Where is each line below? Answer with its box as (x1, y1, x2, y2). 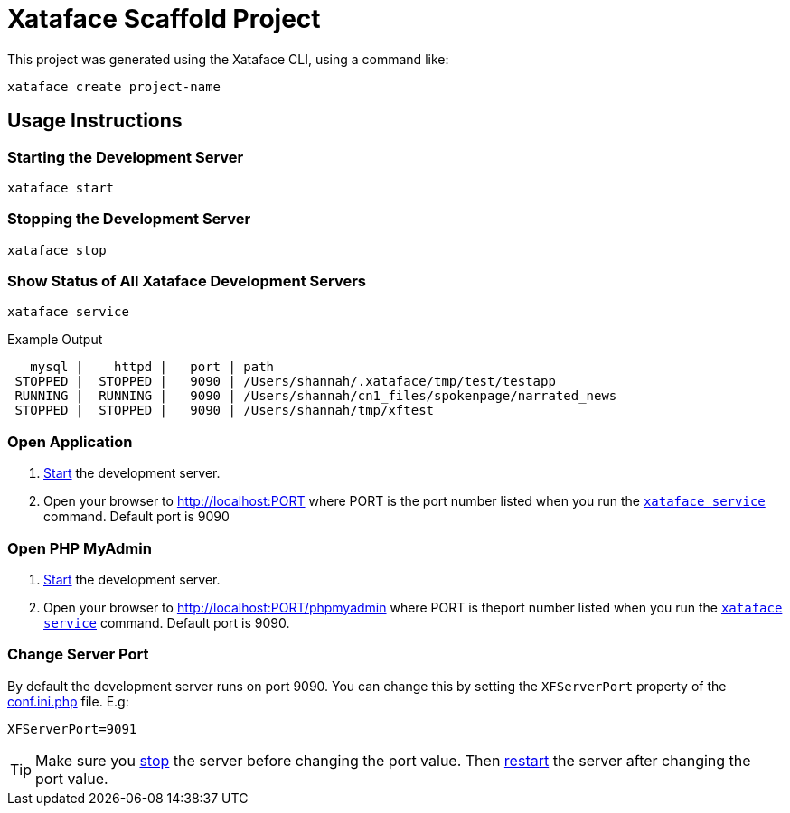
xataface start (7, 180, 115, 195)
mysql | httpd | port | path (30, 360, 275, 375)
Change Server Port (7, 645, 149, 664)
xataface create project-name (7, 79, 221, 94)
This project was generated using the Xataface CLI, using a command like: (7, 51, 449, 67)
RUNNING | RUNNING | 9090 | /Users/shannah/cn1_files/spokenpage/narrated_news (14, 388, 617, 404)
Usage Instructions (7, 109, 183, 133)
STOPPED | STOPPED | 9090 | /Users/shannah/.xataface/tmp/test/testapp (14, 374, 556, 389)
